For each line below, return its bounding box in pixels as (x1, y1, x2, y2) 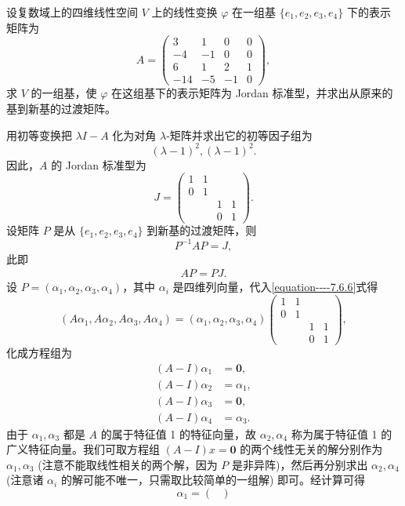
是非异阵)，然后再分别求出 (231, 456, 368, 472)
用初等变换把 (6, 126, 72, 143)
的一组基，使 (31, 85, 97, 101)
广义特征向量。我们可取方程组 (6, 441, 160, 457)
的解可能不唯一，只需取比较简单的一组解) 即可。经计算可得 (60, 471, 366, 488)
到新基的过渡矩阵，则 (146, 222, 257, 238)
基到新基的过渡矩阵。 (6, 100, 116, 116)
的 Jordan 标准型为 (51, 156, 146, 173)
